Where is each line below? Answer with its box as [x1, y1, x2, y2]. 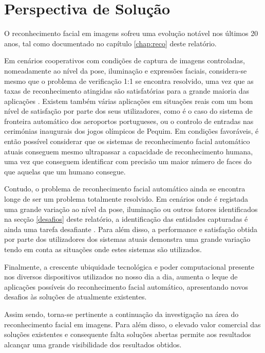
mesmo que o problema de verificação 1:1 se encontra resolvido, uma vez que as [4, 75, 254, 86]
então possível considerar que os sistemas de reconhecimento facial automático [4, 136, 250, 147]
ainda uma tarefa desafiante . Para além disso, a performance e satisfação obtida [4, 223, 258, 234]
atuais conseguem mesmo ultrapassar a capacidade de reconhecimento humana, [4, 146, 253, 156]
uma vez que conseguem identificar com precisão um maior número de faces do [4, 156, 252, 167]
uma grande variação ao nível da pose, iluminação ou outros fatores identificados [4, 203, 258, 214]
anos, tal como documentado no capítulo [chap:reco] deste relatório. [4, 38, 217, 48]
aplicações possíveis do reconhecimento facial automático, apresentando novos [4, 281, 248, 292]
